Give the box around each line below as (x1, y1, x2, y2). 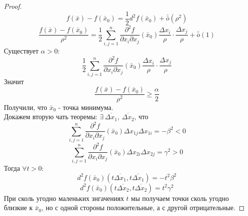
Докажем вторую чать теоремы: (4, 111, 98, 122)
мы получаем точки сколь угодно (131, 193, 229, 203)
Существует (4, 45, 39, 55)
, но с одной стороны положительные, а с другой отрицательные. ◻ (41, 202, 245, 213)
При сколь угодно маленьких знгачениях (4, 193, 124, 203)
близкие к (4, 202, 33, 213)
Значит (4, 76, 24, 86)
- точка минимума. (58, 102, 113, 112)
